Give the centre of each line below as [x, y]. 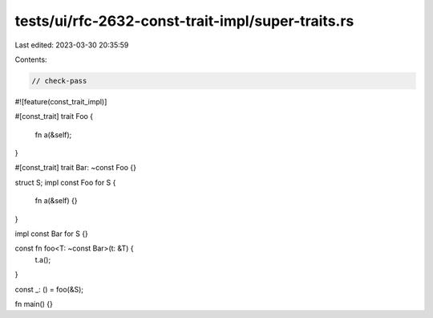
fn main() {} [34, 304]
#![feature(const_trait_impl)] [61, 101]
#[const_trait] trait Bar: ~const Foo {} [75, 168]
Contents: [31, 59]
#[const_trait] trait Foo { [54, 116]
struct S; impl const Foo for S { [65, 182]
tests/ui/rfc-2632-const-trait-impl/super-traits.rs [184, 21]
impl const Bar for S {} [51, 234]
